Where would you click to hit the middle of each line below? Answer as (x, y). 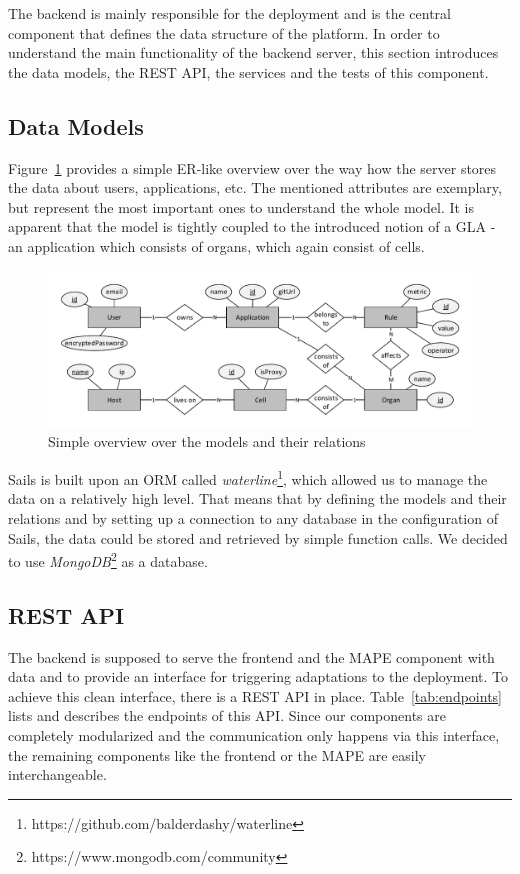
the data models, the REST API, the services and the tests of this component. (248, 71)
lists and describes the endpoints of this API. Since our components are (227, 715)
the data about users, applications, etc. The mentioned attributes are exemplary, (255, 187)
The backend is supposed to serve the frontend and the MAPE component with (251, 656)
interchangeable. (57, 774)
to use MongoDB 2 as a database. (108, 559)
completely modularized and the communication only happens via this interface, (254, 734)
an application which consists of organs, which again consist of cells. (216, 245)
